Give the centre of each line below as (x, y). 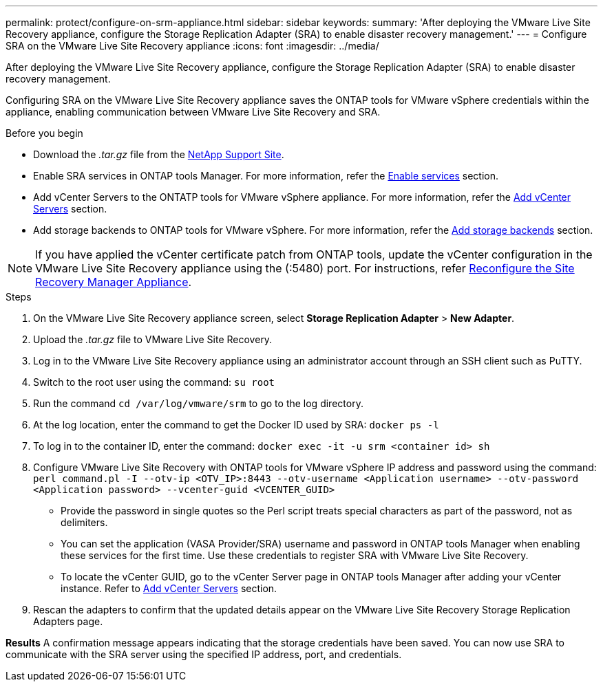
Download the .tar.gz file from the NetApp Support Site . (159, 154)
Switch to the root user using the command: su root (154, 382)
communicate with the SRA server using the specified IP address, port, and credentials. (204, 654)
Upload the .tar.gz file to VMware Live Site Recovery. (153, 339)
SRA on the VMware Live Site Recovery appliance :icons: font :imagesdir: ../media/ (192, 46)
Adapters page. (68, 621)
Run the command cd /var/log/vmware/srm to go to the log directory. (198, 403)
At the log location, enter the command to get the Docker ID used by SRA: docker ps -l (236, 425)
